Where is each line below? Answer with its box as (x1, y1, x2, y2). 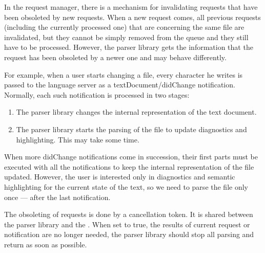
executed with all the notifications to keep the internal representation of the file (4, 161, 254, 172)
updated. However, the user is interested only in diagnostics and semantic (4, 171, 235, 182)
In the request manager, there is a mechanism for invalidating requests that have (4, 2, 258, 12)
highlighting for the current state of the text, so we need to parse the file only (4, 181, 248, 192)
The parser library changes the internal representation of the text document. (16, 106, 257, 117)
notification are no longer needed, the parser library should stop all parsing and (4, 229, 254, 240)
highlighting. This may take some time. (16, 134, 139, 144)
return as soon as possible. (4, 239, 87, 249)
